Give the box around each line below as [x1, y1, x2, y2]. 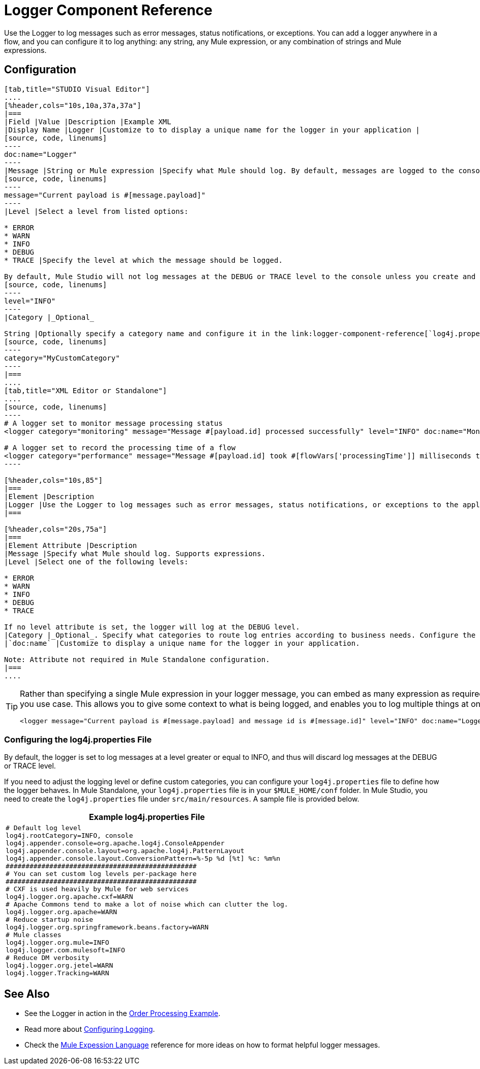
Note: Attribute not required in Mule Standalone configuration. [4, 655, 270, 664]
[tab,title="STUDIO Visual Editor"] [4, 85, 150, 93]
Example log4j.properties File [88, 812, 205, 823]
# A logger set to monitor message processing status [4, 419, 223, 427]
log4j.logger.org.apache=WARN [6, 908, 117, 916]
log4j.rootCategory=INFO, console [6, 832, 133, 840]
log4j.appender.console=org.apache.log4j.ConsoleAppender [6, 839, 225, 847]
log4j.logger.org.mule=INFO [6, 939, 109, 947]
